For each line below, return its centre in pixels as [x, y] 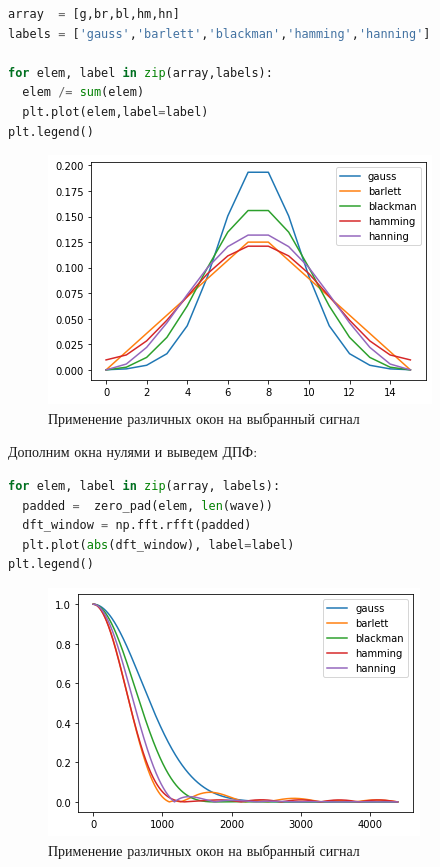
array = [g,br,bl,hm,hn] [94, 14]
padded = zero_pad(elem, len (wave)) [147, 505]
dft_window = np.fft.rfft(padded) [137, 525]
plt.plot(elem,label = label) [115, 111]
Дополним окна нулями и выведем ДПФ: [133, 451]
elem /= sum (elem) [83, 92]
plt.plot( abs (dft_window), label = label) [158, 544]
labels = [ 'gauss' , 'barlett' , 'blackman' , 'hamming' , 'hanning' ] [219, 33]
